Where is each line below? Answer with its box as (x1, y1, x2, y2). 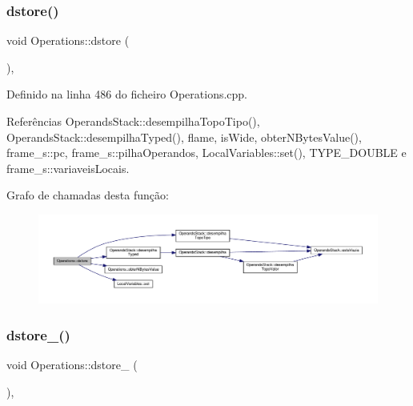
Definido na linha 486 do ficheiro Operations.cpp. (6, 86, 248, 103)
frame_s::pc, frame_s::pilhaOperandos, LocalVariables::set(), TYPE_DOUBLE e (6, 144, 407, 161)
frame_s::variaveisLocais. (6, 159, 130, 176)
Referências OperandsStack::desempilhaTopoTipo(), (6, 113, 260, 129)
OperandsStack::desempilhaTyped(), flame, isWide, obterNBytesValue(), (6, 128, 362, 145)
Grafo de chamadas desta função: (6, 187, 169, 203)
